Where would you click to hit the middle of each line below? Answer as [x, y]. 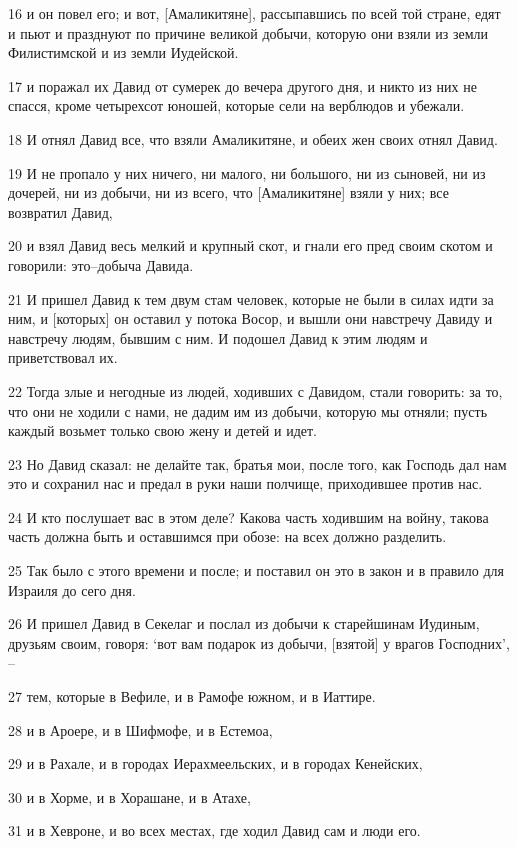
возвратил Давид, [60, 211]
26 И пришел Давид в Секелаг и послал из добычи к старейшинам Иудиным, [244, 623]
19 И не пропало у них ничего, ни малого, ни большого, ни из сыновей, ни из [247, 172]
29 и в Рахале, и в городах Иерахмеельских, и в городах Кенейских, [215, 763]
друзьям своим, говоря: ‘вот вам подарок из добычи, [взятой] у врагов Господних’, [259, 642]
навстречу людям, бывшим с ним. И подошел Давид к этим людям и [218, 337]
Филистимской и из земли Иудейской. [123, 52]
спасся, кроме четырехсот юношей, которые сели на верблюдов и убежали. [236, 105]
